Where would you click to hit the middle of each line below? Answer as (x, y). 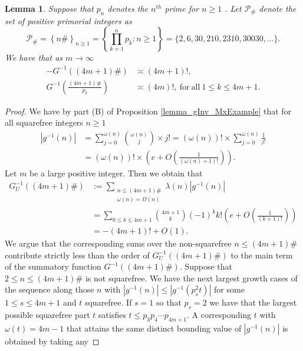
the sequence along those (50, 289)
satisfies (112, 315)
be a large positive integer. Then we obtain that (116, 173)
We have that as (34, 58)
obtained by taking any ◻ (52, 341)
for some (229, 289)
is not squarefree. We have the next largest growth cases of (191, 278)
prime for (182, 8)
